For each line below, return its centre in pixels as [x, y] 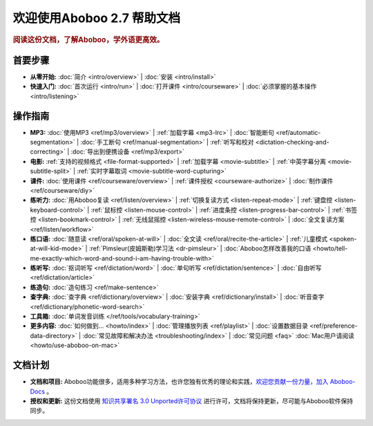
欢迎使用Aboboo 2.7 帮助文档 [97, 18]
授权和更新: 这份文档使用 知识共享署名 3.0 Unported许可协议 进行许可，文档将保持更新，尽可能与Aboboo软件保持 [192, 400]
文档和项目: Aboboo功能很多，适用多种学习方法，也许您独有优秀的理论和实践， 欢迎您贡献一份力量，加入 [179, 382]
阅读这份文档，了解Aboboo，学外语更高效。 [88, 39]
